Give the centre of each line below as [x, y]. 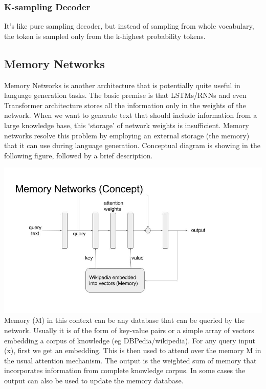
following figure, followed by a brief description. [79, 155]
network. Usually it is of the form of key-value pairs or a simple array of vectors [129, 330]
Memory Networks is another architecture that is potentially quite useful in [122, 85]
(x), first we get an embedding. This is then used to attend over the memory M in [133, 350]
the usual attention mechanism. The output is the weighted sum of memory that [130, 360]
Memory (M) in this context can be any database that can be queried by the [125, 320]
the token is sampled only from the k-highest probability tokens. [105, 36]
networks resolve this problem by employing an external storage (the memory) [127, 135]
